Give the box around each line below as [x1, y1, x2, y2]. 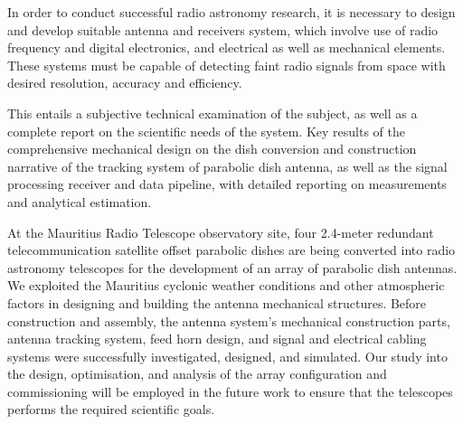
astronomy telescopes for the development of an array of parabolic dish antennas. [7, 258, 458, 277]
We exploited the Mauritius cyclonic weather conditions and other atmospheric [7, 276, 445, 295]
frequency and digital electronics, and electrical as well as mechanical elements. [7, 38, 446, 57]
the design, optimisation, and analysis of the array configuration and [7, 364, 387, 383]
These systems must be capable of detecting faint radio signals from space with [7, 55, 446, 74]
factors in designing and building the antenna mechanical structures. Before [7, 293, 427, 312]
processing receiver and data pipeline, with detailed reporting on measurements [7, 174, 447, 193]
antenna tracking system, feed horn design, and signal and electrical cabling [7, 329, 427, 348]
